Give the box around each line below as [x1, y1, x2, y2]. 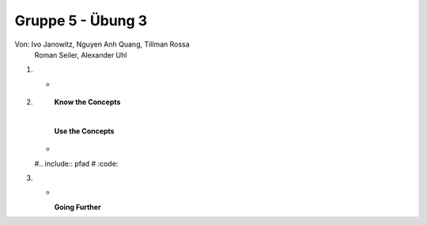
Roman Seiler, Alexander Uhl [34, 50, 127, 59]
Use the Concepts [54, 126, 115, 136]
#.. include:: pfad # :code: [34, 159, 119, 168]
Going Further [54, 202, 102, 212]
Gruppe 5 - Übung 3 [14, 12, 148, 29]
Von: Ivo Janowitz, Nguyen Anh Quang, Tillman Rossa [14, 39, 190, 49]
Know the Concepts [54, 97, 121, 107]
